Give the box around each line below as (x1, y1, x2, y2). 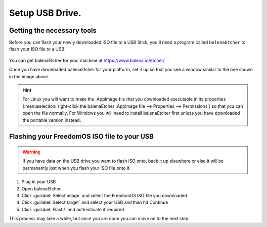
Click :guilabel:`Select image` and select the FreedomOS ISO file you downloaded (21, 192, 187, 198)
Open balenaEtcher (21, 185, 61, 191)
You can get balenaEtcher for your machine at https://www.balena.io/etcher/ (9, 57, 165, 63)
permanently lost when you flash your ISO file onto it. (22, 165, 131, 171)
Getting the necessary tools (9, 26, 97, 35)
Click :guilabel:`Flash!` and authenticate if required (21, 206, 124, 212)
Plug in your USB (21, 179, 56, 185)
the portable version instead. (22, 117, 81, 123)
